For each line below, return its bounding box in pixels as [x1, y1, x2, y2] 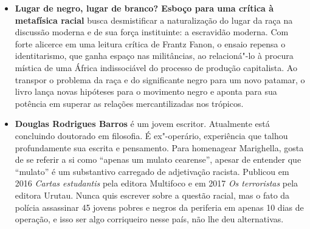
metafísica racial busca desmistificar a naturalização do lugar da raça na [15, 13, 293, 26]
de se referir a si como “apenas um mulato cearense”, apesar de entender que [15, 153, 301, 166]
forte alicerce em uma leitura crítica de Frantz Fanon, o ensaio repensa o [15, 37, 286, 50]
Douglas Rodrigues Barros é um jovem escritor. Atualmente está [15, 117, 270, 130]
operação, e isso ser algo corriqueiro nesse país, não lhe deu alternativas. [15, 213, 284, 225]
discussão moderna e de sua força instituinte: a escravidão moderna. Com [15, 26, 289, 38]
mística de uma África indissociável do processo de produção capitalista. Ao [15, 61, 297, 73]
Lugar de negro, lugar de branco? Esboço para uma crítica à [15, 2, 274, 14]
